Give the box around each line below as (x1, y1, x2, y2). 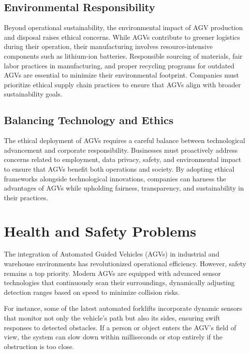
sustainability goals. (4, 89, 62, 99)
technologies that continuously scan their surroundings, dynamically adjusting (4, 277, 235, 288)
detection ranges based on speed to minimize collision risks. (4, 287, 180, 297)
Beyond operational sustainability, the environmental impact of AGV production (4, 22, 243, 32)
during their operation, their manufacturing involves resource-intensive (4, 41, 213, 51)
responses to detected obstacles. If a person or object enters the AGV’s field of (4, 322, 236, 332)
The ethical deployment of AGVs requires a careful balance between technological (4, 135, 245, 145)
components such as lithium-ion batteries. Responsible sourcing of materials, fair (4, 50, 243, 61)
